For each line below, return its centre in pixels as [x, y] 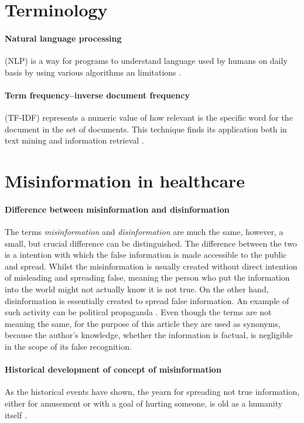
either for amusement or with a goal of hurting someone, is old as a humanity [144, 403]
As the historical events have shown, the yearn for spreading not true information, [152, 392]
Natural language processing [63, 38]
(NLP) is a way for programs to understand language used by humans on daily [146, 61]
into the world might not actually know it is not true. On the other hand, [137, 289]
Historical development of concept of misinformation [113, 369]
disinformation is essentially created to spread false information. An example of [147, 300]
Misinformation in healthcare [125, 181]
